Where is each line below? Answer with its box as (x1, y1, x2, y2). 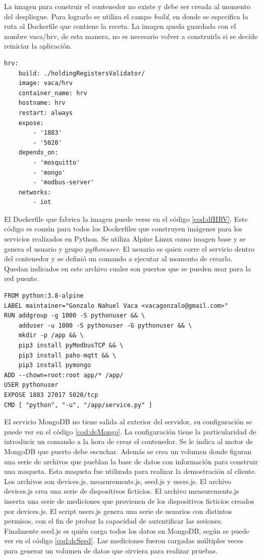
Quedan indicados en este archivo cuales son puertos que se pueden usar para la (4, 263, 251, 273)
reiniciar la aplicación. (4, 41, 72, 51)
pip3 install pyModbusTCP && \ (18, 342, 124, 349)
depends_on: (18, 149, 59, 156)
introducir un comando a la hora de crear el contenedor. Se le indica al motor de (4, 436, 253, 447)
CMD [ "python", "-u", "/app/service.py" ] (4, 401, 152, 409)
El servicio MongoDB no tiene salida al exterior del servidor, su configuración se (4, 416, 252, 427)
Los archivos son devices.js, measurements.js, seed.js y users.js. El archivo (4, 475, 231, 486)
